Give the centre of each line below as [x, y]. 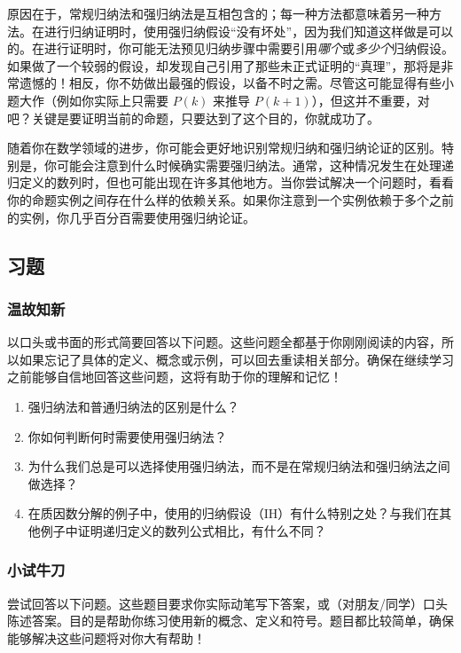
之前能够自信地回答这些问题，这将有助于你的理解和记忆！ [175, 377]
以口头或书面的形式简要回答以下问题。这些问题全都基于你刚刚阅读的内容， [224, 342]
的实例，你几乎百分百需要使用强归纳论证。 [131, 217]
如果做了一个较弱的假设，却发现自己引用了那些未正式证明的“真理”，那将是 [224, 65]
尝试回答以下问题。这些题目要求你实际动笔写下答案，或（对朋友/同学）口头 [227, 603]
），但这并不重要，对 [371, 100]
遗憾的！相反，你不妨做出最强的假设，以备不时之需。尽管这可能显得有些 [230, 83]
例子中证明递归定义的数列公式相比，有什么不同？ [183, 530]
